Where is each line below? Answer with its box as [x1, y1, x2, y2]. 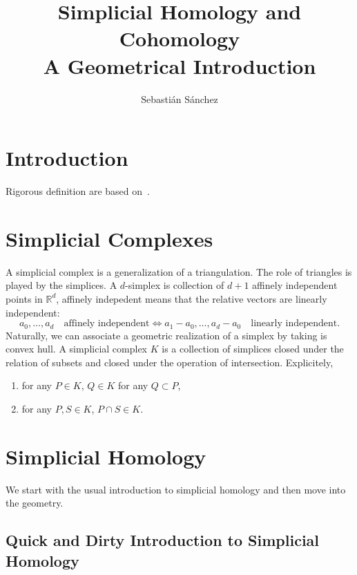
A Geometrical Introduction [43, 51, 316, 79]
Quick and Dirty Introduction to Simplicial [6, 529, 320, 551]
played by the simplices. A [6, 278, 117, 292]
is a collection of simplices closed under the [162, 341, 344, 356]
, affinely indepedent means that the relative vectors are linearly [56, 291, 327, 305]
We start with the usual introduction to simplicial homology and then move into [6, 482, 346, 496]
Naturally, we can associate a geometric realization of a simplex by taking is [6, 328, 327, 342]
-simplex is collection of [125, 278, 224, 292]
